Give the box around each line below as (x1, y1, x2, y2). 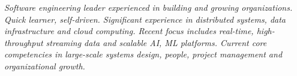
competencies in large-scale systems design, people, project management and (4, 48, 283, 60)
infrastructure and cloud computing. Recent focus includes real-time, (4, 25, 254, 37)
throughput (4, 36, 43, 48)
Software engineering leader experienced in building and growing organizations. (4, 1, 293, 13)
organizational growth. (4, 59, 85, 72)
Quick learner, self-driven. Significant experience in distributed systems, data (4, 13, 286, 25)
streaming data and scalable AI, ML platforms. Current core (46, 36, 267, 48)
